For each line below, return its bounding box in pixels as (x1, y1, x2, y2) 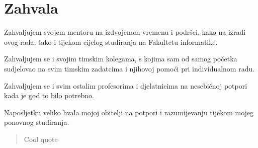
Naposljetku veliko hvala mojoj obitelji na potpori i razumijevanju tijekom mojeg (4, 107, 254, 117)
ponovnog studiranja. (4, 117, 69, 127)
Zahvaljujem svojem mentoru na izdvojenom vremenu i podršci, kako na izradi (4, 27, 246, 37)
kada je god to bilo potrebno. (4, 90, 94, 101)
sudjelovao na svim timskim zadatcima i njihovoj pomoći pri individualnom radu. (4, 63, 255, 73)
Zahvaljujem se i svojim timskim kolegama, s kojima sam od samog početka (4, 53, 237, 64)
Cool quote (24, 133, 58, 144)
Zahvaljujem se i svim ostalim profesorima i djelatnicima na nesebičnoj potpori (4, 80, 247, 91)
